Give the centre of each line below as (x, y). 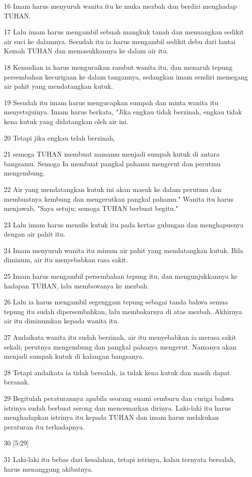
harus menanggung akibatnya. (48, 469)
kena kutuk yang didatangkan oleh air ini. (66, 121)
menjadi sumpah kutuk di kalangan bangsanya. (74, 356)
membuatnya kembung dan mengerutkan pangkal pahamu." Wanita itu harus (119, 199)
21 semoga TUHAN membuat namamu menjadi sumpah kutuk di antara (112, 154)
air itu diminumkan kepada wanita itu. (62, 321)
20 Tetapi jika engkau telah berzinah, (60, 137)
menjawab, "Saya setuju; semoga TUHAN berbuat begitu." (91, 208)
